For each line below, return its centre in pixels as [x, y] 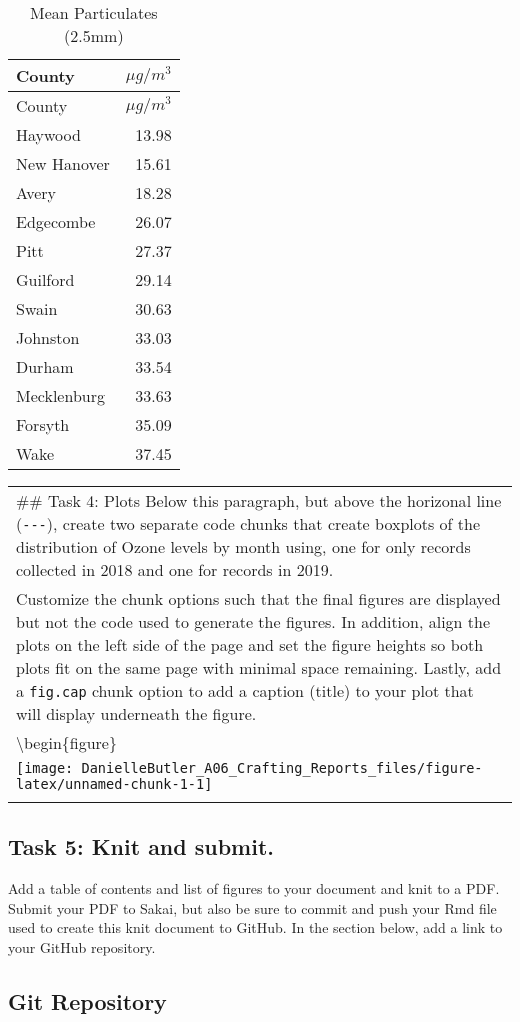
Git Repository [87, 1000]
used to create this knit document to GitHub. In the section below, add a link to [255, 927]
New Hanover [63, 163]
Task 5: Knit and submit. [141, 846]
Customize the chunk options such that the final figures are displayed [258, 598]
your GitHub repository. [82, 946]
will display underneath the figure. [136, 713]
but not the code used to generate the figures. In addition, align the [253, 621]
